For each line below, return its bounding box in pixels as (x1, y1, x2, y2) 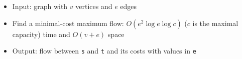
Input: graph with (12, 1, 68, 11)
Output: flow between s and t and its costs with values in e (12, 45, 196, 56)
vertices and (75, 1, 112, 11)
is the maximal (192, 17, 238, 28)
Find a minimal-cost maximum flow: (12, 17, 124, 28)
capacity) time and (12, 28, 70, 39)
